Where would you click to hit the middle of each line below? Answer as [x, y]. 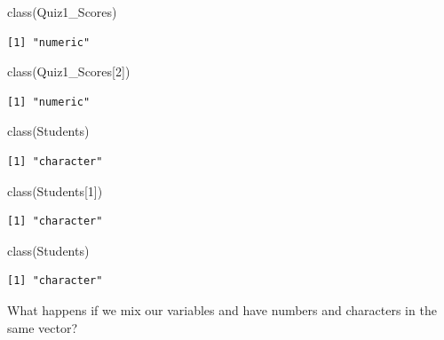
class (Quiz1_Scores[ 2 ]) [69, 71]
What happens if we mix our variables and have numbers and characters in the [222, 309]
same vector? [43, 327]
